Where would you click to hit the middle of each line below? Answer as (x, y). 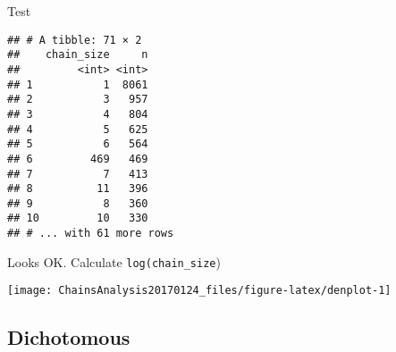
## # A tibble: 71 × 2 (75, 40)
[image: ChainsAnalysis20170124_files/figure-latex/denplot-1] (199, 291)
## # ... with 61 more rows (91, 234)
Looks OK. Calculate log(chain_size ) (114, 261)
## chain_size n (78, 55)
